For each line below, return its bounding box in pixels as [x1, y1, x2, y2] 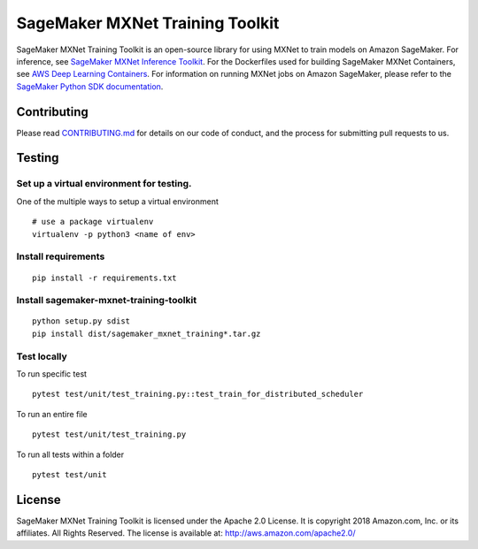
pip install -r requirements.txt [32, 272, 177, 283]
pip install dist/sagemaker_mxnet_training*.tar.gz [32, 328, 261, 339]
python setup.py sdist [32, 316, 131, 326]
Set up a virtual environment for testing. [16, 178, 192, 190]
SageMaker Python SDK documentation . [16, 80, 164, 92]
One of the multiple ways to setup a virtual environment [16, 195, 219, 207]
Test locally [16, 350, 68, 362]
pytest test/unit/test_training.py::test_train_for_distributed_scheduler [32, 389, 364, 400]
